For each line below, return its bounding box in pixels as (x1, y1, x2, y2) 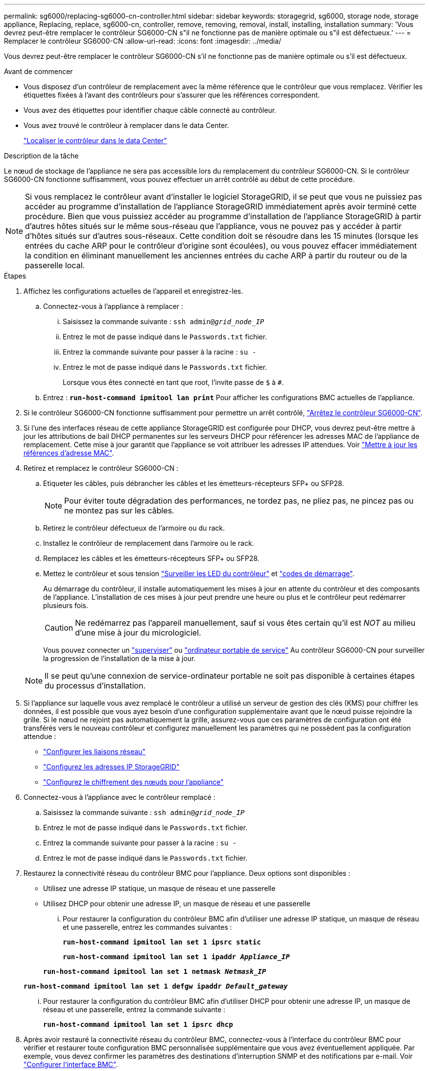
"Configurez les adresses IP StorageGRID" (43, 763, 180, 771)
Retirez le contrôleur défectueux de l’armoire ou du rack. (43, 524, 225, 532)
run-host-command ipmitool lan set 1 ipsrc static (63, 938, 261, 946)
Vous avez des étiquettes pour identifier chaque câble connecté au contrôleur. (24, 106, 277, 114)
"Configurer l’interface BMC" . (24, 1060, 118, 1069)
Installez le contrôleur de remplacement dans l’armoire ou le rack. (43, 539, 254, 547)
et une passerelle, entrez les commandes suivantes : (63, 923, 232, 931)
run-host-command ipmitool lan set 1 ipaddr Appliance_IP (63, 953, 290, 961)
